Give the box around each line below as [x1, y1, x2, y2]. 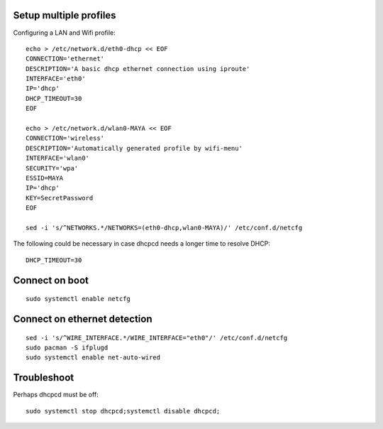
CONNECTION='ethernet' [26, 55, 105, 63]
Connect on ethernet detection [13, 313, 152, 325]
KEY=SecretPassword [26, 194, 94, 202]
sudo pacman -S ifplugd [26, 343, 109, 352]
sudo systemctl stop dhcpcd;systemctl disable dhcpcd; [26, 407, 221, 415]
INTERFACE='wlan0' [26, 154, 90, 163]
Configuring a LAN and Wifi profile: [13, 28, 116, 37]
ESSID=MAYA [26, 174, 64, 182]
